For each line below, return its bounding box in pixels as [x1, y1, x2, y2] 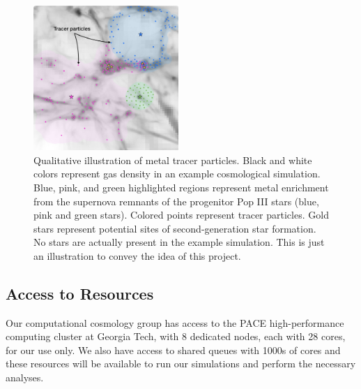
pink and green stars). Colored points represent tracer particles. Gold [33, 207, 329, 222]
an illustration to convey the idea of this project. [33, 248, 241, 263]
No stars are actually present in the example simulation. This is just [33, 235, 325, 249]
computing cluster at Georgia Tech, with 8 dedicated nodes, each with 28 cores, [6, 329, 346, 344]
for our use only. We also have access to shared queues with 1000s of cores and [6, 342, 341, 357]
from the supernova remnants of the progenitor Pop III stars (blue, [33, 193, 319, 208]
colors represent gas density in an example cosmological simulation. [33, 166, 321, 181]
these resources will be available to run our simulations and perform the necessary [6, 356, 356, 371]
